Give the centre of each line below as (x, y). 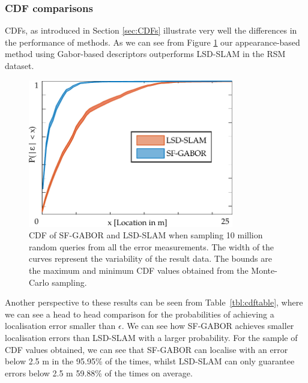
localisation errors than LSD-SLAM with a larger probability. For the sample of (151, 337)
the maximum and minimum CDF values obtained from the (139, 270)
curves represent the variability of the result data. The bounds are (150, 258)
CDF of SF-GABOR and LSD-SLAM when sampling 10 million (146, 235)
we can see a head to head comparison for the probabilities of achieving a (140, 314)
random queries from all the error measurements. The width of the (152, 246)
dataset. (20, 65)
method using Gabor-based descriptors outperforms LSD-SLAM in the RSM (145, 54)
